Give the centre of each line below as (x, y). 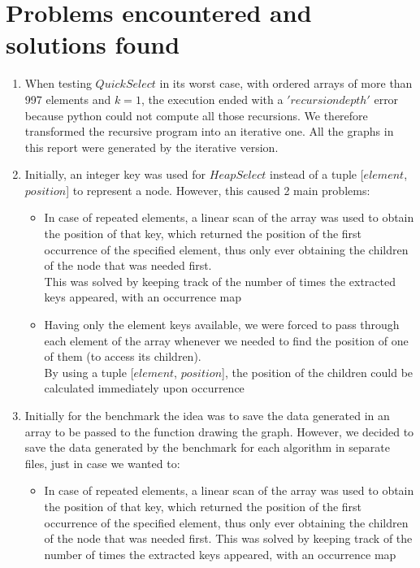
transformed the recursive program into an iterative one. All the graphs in (209, 131)
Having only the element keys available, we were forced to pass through (222, 325)
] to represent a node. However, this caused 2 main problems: (218, 190)
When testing (58, 83)
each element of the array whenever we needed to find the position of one (226, 340)
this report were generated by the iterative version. (152, 147)
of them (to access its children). (123, 356)
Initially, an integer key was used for (115, 174)
